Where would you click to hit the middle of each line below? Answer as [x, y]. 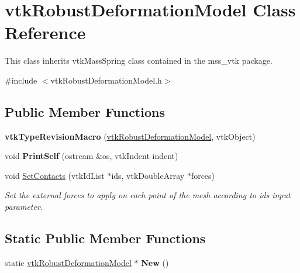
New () [155, 262]
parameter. [24, 207]
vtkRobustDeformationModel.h [106, 80]
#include [21, 80]
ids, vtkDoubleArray [148, 175]
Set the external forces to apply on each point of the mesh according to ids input [148, 195]
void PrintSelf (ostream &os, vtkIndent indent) [92, 156]
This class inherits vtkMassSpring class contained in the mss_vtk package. [139, 61]
